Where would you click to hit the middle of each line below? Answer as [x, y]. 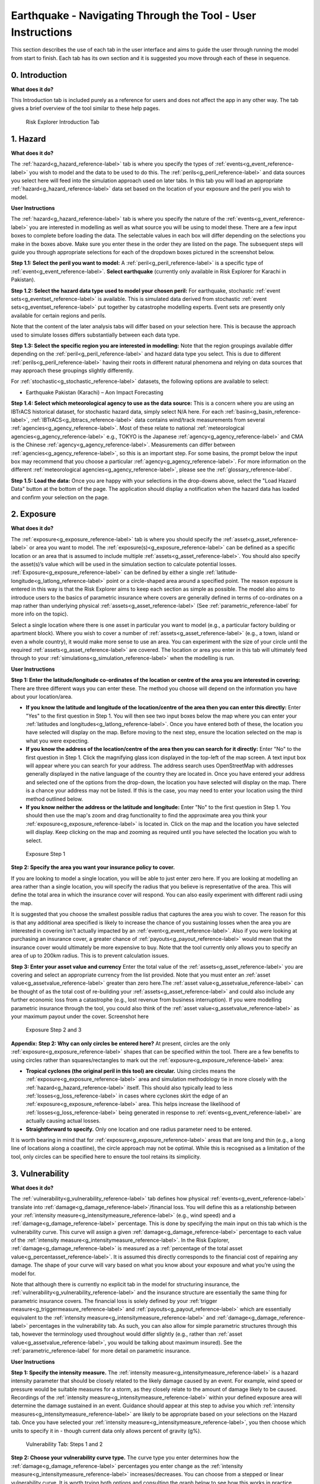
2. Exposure [33, 514]
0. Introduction [39, 75]
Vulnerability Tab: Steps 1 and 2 [64, 1444]
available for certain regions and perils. [59, 315]
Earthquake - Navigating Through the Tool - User [134, 15]
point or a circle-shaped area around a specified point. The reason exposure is [202, 581]
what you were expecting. [57, 741]
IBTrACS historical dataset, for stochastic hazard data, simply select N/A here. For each [117, 411]
